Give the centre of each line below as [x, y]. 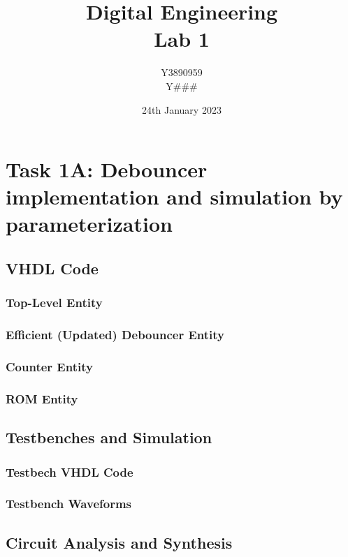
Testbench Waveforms [69, 504]
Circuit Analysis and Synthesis [119, 542]
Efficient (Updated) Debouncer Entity [115, 335]
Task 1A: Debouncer [107, 169]
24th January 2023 [182, 109]
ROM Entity [42, 398]
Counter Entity [49, 367]
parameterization [89, 224]
